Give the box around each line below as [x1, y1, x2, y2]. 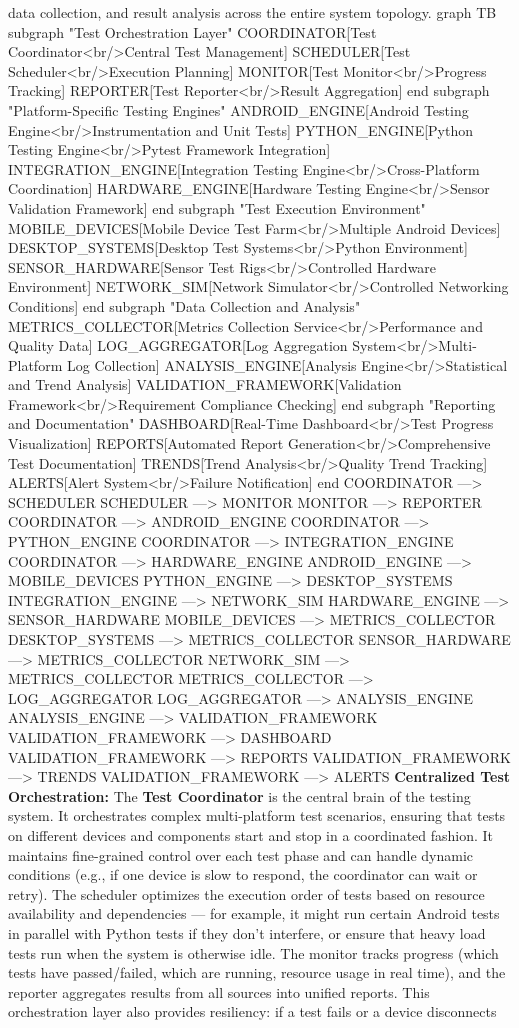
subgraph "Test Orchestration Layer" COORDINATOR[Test [8, 21, 377, 42]
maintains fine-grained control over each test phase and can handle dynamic [8, 844, 474, 865]
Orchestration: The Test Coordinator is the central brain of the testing [8, 785, 471, 806]
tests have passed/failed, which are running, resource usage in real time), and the [8, 962, 506, 983]
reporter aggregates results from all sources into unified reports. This [8, 981, 430, 1002]
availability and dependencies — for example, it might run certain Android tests [8, 903, 500, 924]
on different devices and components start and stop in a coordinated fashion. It [8, 824, 494, 845]
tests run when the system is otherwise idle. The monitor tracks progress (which [8, 942, 499, 963]
